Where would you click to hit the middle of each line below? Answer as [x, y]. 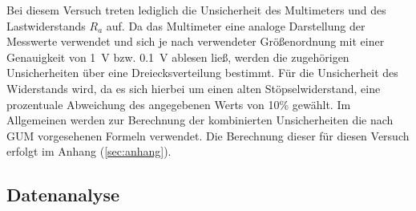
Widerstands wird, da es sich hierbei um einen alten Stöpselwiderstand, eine [194, 88]
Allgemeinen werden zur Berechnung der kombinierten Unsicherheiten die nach [200, 120]
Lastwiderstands [46, 25]
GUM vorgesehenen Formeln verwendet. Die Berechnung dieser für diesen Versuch [208, 135]
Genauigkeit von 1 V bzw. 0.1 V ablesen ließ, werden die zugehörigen [178, 57]
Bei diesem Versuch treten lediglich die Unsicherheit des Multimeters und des [196, 10]
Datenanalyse [63, 195]
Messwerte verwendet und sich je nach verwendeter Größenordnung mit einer [196, 41]
